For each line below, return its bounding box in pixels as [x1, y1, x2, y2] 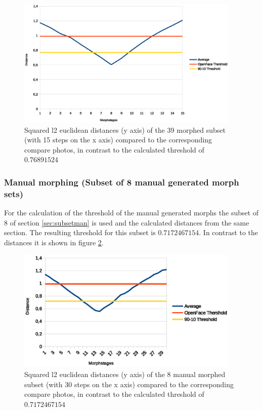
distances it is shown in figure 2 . [4, 237, 104, 247]
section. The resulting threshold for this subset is [4, 227, 156, 238]
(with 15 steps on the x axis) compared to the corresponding [24, 134, 212, 145]
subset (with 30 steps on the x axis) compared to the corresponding [24, 379, 234, 389]
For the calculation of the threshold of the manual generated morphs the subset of [4, 207, 259, 218]
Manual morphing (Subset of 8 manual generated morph [4, 175, 239, 188]
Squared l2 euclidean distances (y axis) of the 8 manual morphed [24, 368, 226, 379]
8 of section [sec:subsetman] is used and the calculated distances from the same [4, 217, 249, 228]
